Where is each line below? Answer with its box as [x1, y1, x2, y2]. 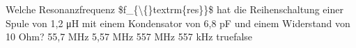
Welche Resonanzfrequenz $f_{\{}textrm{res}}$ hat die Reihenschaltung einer [6, 2, 343, 16]
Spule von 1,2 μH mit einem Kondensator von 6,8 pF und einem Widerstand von [6, 15, 350, 30]
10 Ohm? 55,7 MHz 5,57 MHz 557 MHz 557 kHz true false [6, 29, 253, 44]
